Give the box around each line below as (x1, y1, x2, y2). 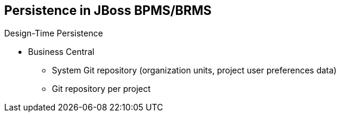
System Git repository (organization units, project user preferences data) (52, 65, 337, 76)
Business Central (28, 47, 95, 57)
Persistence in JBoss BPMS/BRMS (4, 3, 212, 18)
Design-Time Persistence (4, 28, 103, 39)
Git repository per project (52, 84, 151, 94)
